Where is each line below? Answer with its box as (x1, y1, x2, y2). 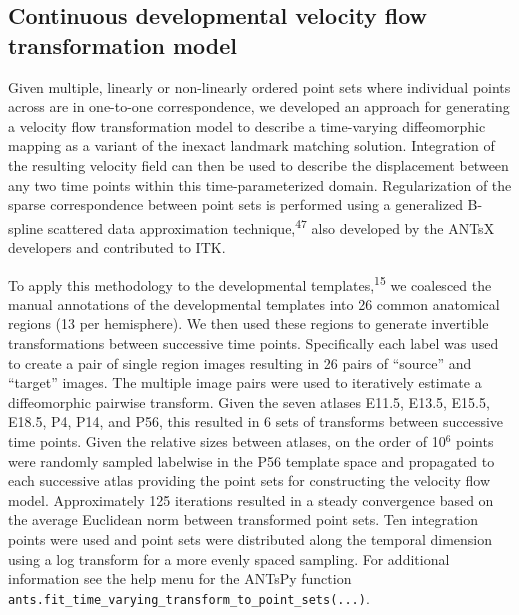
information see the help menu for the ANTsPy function (8, 568, 352, 589)
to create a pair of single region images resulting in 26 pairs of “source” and (8, 352, 472, 373)
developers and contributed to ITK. (8, 237, 226, 257)
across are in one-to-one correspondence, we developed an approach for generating (8, 96, 510, 117)
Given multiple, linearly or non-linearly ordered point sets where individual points (8, 76, 511, 97)
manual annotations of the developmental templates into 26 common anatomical (8, 293, 500, 314)
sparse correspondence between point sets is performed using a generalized (8, 194, 463, 215)
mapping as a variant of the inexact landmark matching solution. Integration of (8, 135, 495, 156)
